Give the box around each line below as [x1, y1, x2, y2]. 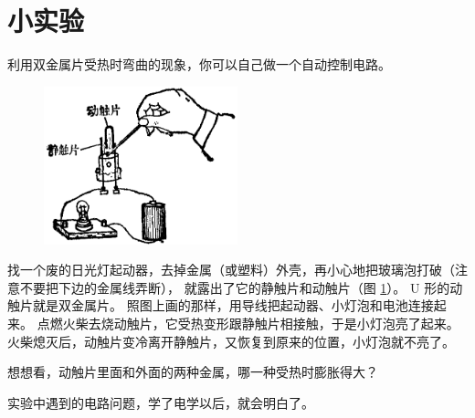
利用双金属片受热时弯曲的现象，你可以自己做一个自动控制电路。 [7, 55, 391, 74]
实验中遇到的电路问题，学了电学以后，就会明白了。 [7, 392, 314, 412]
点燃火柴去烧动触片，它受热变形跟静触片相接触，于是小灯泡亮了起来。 [37, 314, 459, 333]
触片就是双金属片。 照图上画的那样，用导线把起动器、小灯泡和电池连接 [7, 296, 434, 315]
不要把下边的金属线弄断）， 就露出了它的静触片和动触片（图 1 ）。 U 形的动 [19, 277, 463, 297]
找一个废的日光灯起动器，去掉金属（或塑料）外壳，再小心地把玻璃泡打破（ [7, 260, 455, 279]
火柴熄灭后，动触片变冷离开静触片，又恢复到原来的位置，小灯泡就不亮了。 [7, 331, 455, 350]
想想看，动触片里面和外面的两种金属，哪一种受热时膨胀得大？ [7, 362, 378, 381]
